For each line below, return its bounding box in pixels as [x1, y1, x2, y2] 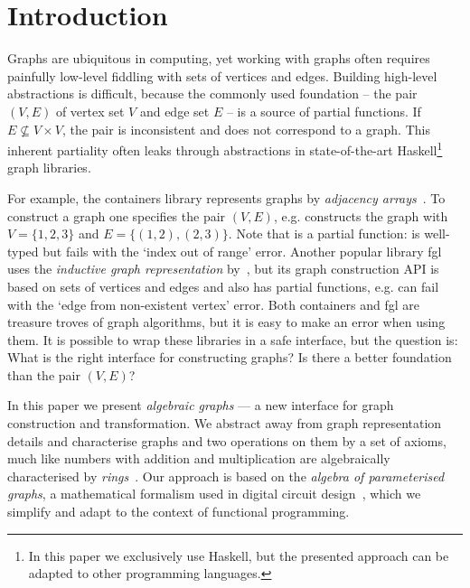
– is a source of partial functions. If [226, 101, 421, 120]
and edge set [139, 101, 210, 120]
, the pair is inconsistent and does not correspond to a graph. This [61, 119, 430, 138]
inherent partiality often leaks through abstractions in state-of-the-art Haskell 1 [7, 138, 443, 159]
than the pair [7, 365, 80, 384]
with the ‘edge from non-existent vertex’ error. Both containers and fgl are [7, 294, 420, 313]
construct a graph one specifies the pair [7, 206, 226, 225]
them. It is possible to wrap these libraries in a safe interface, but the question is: [7, 330, 458, 349]
